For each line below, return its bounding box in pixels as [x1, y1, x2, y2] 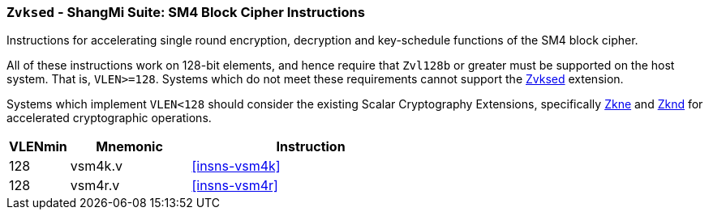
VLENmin [9, 138, 67, 155]
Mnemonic [96, 138, 163, 155]
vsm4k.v [70, 158, 122, 175]
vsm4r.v [70, 177, 120, 194]
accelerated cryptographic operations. [6, 111, 212, 125]
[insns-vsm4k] [191, 158, 281, 175]
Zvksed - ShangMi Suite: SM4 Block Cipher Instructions [6, 4, 365, 20]
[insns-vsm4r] [191, 177, 278, 194]
